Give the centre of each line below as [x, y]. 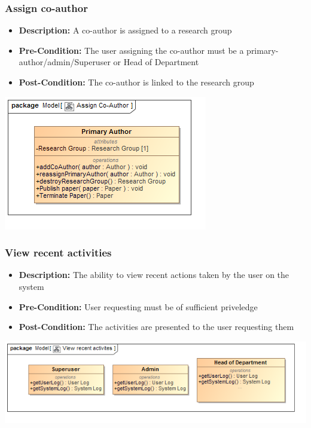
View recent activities [58, 253]
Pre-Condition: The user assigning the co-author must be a [131, 50]
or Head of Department [156, 62]
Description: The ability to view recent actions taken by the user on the [154, 275]
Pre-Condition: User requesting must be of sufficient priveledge [138, 306]
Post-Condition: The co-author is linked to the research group [136, 82]
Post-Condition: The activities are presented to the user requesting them [156, 327]
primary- [263, 50]
